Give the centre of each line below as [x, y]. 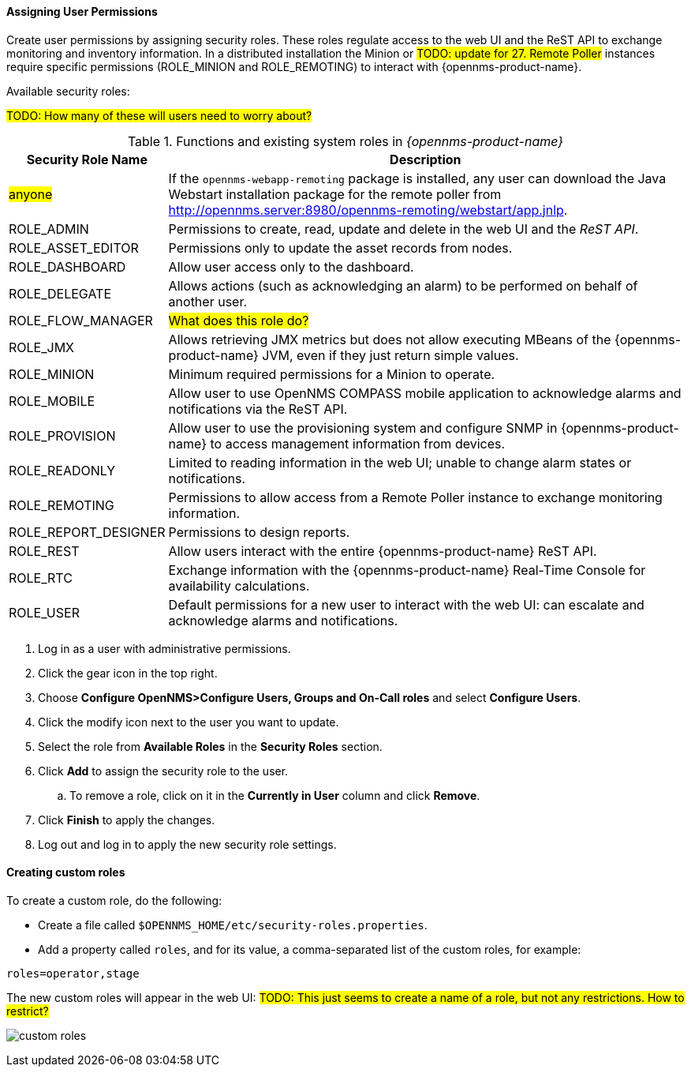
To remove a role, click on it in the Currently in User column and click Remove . [275, 795]
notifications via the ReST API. [258, 409]
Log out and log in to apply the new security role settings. [187, 844]
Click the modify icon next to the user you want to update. [189, 722]
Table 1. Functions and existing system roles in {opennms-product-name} [345, 141]
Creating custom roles [66, 872]
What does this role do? [239, 320]
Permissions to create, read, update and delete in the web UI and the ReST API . [403, 229]
